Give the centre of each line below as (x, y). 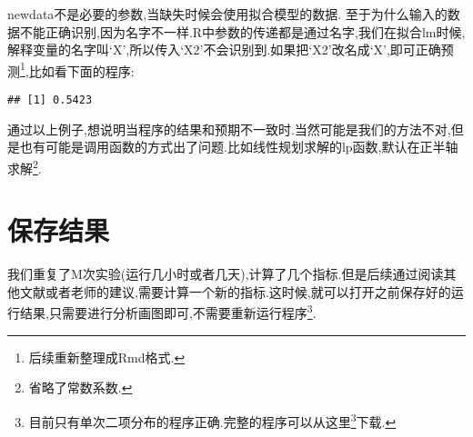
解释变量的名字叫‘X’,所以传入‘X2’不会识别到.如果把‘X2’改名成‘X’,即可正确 (224, 50)
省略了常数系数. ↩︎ (81, 387)
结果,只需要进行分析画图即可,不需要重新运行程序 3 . (168, 312)
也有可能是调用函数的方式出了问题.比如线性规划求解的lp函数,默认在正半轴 (239, 147)
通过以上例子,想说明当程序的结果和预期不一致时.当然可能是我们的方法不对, (229, 129)
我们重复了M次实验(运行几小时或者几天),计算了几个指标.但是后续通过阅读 (226, 274)
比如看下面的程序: (81, 70)
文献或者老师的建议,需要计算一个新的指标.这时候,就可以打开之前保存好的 (235, 291)
